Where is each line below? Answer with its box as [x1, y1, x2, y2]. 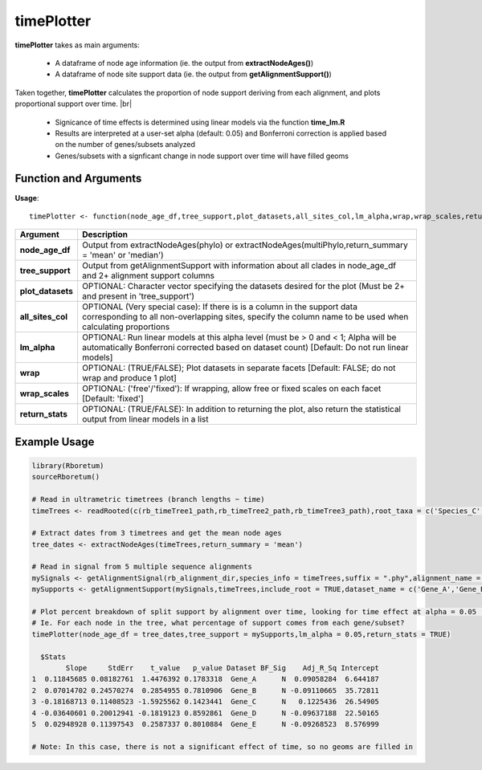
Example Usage [14, 434, 95, 449]
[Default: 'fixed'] [81, 393, 144, 405]
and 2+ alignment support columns [81, 270, 214, 281]
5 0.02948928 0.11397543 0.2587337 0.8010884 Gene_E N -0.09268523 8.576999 [31, 719, 379, 728]
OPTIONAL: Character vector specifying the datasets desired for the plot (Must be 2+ [81, 281, 406, 292]
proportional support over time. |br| [14, 99, 133, 108]
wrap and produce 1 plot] [81, 373, 177, 384]
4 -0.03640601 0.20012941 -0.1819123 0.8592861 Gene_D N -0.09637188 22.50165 [31, 708, 379, 718]
